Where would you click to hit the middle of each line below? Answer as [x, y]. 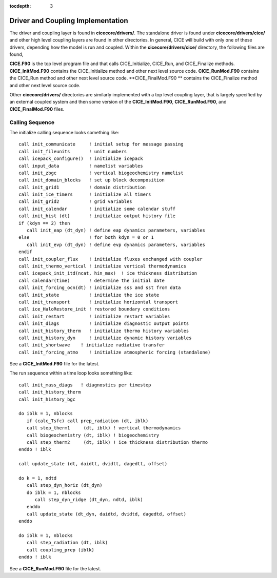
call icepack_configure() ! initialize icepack [81, 159]
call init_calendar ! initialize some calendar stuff [97, 209]
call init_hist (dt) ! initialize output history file [97, 216]
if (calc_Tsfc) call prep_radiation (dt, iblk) [87, 421]
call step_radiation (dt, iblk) [67, 543]
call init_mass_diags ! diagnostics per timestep [85, 385]
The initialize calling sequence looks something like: [64, 132]
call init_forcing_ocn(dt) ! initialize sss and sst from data [100, 288]
